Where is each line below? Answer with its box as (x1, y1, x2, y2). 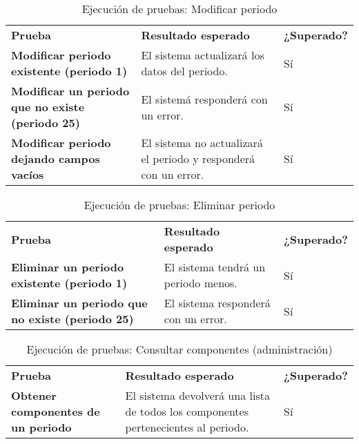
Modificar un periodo (11, 83, 130, 99)
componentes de (11, 403, 100, 419)
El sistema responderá (164, 295, 271, 311)
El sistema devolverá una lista (125, 387, 270, 403)
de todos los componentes (125, 403, 249, 419)
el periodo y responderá (141, 151, 255, 166)
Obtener (11, 387, 57, 403)
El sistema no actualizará (141, 135, 263, 151)
